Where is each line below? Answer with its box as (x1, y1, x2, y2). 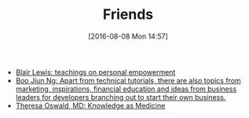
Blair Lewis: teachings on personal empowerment (15, 67, 176, 76)
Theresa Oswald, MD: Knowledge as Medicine (15, 101, 166, 110)
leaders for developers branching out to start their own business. (15, 92, 226, 101)
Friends (102, 6, 154, 24)
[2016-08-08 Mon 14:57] (87, 31, 168, 41)
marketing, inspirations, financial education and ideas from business (15, 84, 237, 94)
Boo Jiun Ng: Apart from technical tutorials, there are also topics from (15, 76, 241, 85)
